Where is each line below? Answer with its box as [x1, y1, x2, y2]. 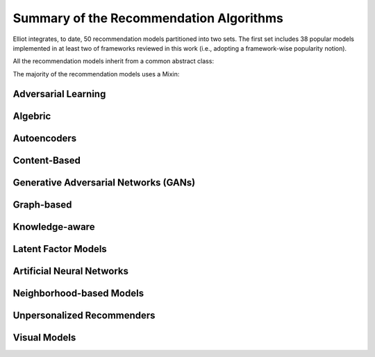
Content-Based [12, 154, 81, 166]
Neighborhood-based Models [12, 287, 144, 299]
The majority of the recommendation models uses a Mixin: [12, 69, 180, 78]
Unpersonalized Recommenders [12, 309, 156, 321]
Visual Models [12, 331, 76, 343]
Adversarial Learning [12, 88, 106, 100]
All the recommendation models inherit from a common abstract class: [12, 57, 215, 65]
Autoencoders [12, 132, 76, 144]
